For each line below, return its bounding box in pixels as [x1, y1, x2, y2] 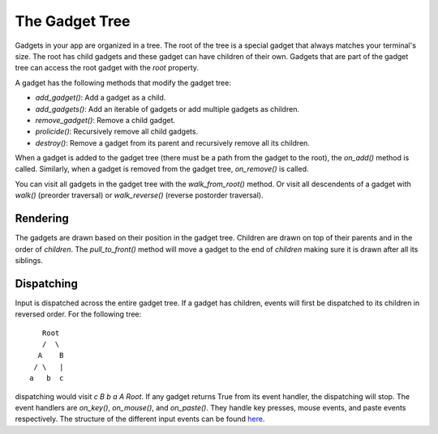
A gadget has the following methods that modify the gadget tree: [15, 78, 231, 87]
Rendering [15, 211, 69, 226]
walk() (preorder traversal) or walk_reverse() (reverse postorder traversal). [15, 190, 264, 200]
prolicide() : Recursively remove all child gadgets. [35, 126, 199, 137]
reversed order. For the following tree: [15, 309, 142, 319]
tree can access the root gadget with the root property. [15, 63, 199, 73]
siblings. [15, 255, 44, 265]
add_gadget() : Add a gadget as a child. [35, 93, 166, 103]
